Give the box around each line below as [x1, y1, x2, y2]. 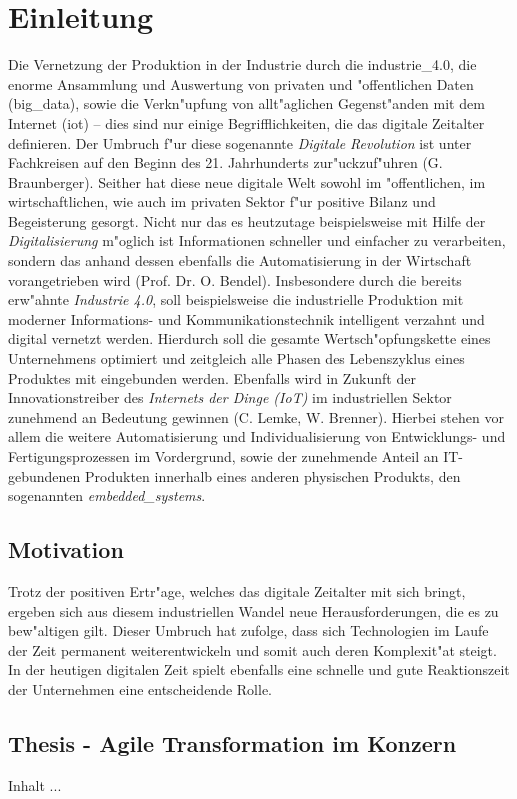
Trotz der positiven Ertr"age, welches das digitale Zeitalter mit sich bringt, [8, 580, 466, 601]
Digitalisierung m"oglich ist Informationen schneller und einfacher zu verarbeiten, [8, 230, 506, 251]
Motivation [8, 534, 124, 565]
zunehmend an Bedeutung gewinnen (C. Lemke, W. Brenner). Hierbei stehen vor [8, 406, 504, 427]
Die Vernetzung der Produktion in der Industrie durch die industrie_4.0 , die [8, 54, 477, 75]
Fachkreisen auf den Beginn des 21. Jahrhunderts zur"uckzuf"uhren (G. [8, 152, 443, 173]
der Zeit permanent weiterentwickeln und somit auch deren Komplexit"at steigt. [8, 639, 497, 660]
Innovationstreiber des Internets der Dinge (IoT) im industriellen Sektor [8, 387, 452, 408]
